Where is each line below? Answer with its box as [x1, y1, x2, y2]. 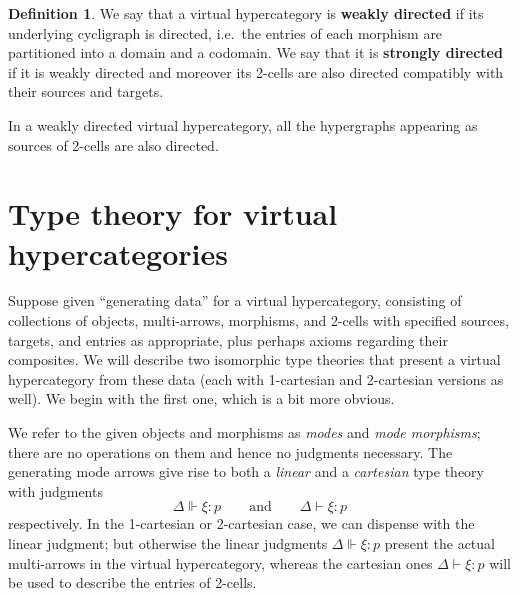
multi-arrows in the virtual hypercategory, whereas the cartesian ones [8, 552, 433, 573]
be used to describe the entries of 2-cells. [8, 572, 257, 593]
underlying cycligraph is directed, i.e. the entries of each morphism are [8, 22, 443, 43]
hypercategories [8, 232, 228, 273]
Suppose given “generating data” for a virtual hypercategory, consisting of [8, 290, 462, 311]
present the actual [384, 533, 495, 553]
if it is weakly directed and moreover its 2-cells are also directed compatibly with [8, 61, 504, 82]
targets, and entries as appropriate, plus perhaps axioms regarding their [8, 329, 448, 350]
